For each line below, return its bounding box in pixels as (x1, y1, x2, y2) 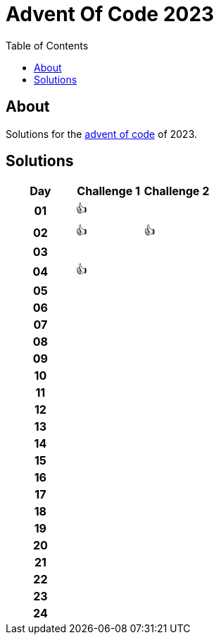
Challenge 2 (144, 184, 210, 199)
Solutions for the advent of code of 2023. (6, 127, 197, 140)
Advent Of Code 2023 (6, 2, 214, 26)
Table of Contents (6, 39, 89, 52)
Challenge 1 (77, 184, 140, 199)
